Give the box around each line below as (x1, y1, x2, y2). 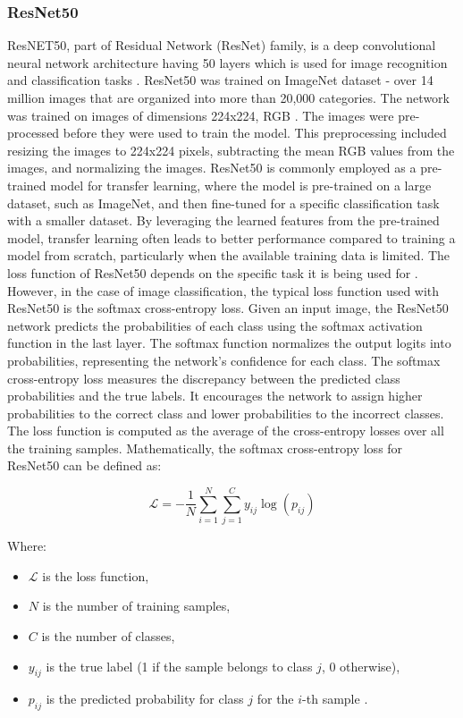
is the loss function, (42, 566, 149, 585)
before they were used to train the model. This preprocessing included (63, 123, 447, 142)
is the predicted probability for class (46, 689, 244, 708)
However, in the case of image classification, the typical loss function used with (7, 281, 440, 300)
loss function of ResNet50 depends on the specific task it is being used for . (7, 263, 418, 282)
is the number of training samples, (42, 596, 231, 615)
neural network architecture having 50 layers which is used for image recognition (7, 53, 448, 72)
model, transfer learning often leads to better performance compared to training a (7, 228, 456, 247)
